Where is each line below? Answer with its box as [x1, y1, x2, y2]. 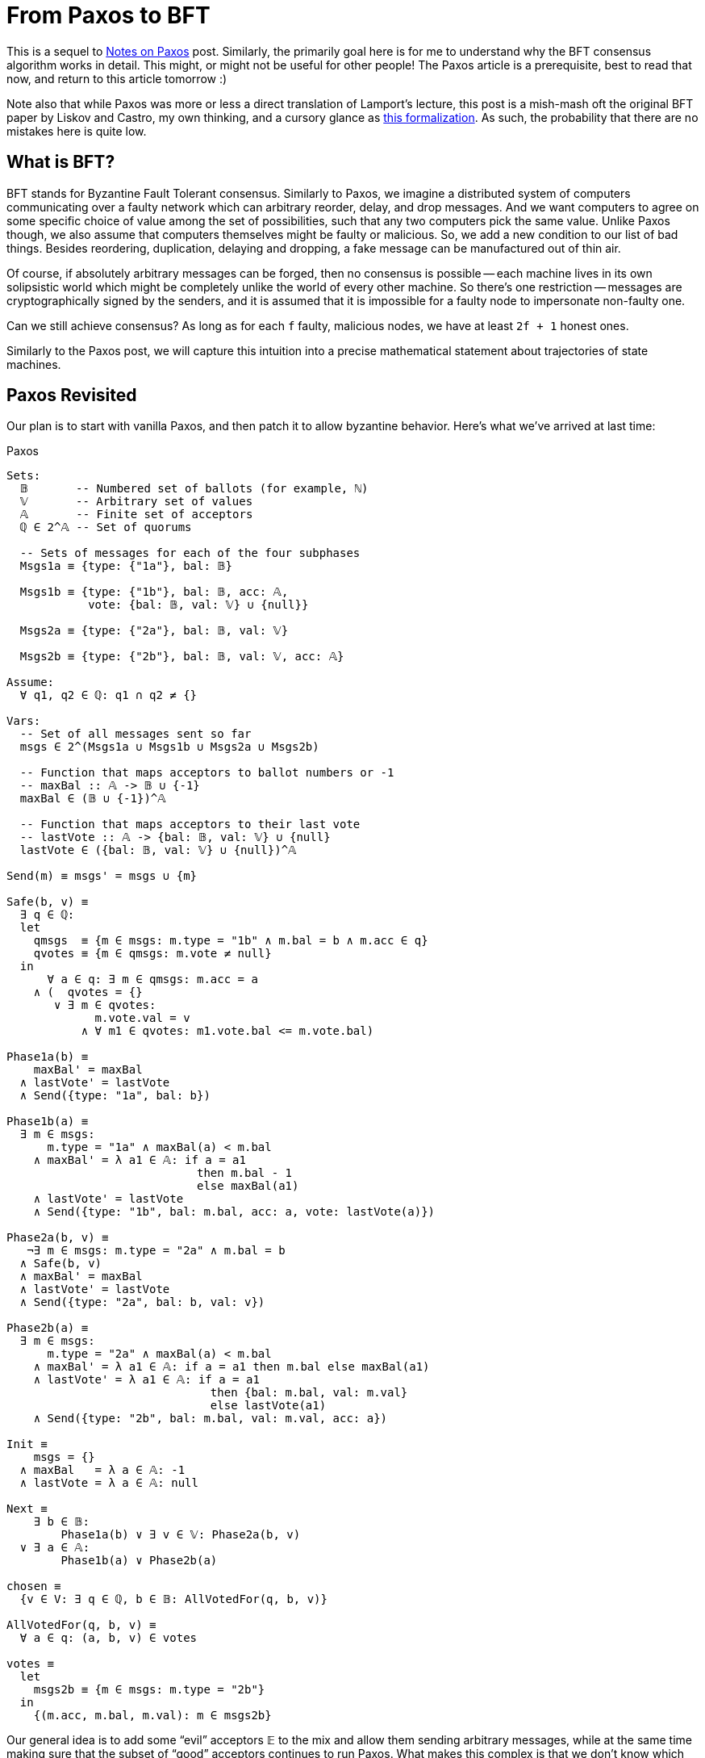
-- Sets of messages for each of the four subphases [19, 546, 361, 560]
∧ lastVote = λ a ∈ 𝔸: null [19, 1476, 198, 1490]
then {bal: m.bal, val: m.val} [210, 1386, 408, 1400]
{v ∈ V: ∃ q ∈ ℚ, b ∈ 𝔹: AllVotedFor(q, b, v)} [19, 1593, 327, 1606]
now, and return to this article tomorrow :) [6, 71, 227, 86]
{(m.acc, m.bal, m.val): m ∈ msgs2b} [33, 1709, 272, 1722]
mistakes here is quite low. [6, 123, 147, 138]
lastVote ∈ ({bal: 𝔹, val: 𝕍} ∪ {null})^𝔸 [19, 843, 297, 857]
